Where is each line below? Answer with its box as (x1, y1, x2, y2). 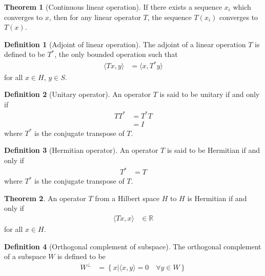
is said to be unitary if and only (159, 89, 260, 100)
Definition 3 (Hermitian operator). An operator (4, 145, 158, 155)
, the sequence (147, 11, 192, 22)
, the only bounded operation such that (54, 49, 178, 60)
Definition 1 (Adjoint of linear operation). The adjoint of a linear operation (4, 38, 246, 49)
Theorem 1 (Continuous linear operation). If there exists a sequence (4, 2, 222, 12)
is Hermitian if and (187, 192, 247, 203)
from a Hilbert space (95, 192, 160, 203)
